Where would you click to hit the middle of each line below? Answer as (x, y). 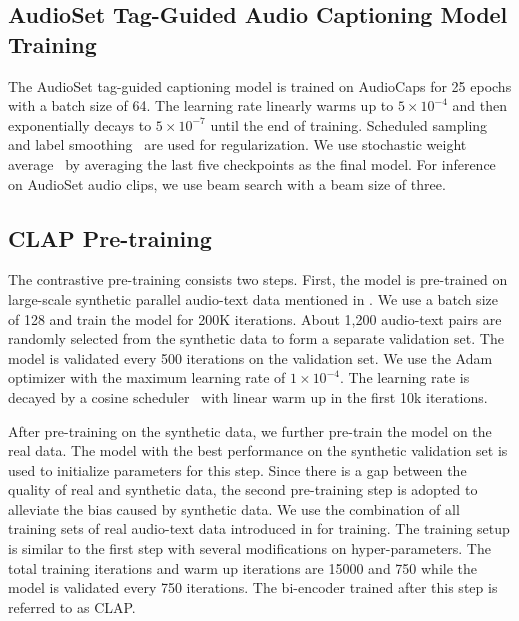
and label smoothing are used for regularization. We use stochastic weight (237, 144)
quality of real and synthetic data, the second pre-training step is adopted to (243, 489)
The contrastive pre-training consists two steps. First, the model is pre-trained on (258, 279)
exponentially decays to (80, 124)
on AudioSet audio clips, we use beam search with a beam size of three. (227, 183)
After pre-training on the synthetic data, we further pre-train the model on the (250, 430)
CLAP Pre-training (110, 237)
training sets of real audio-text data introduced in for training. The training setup (259, 528)
